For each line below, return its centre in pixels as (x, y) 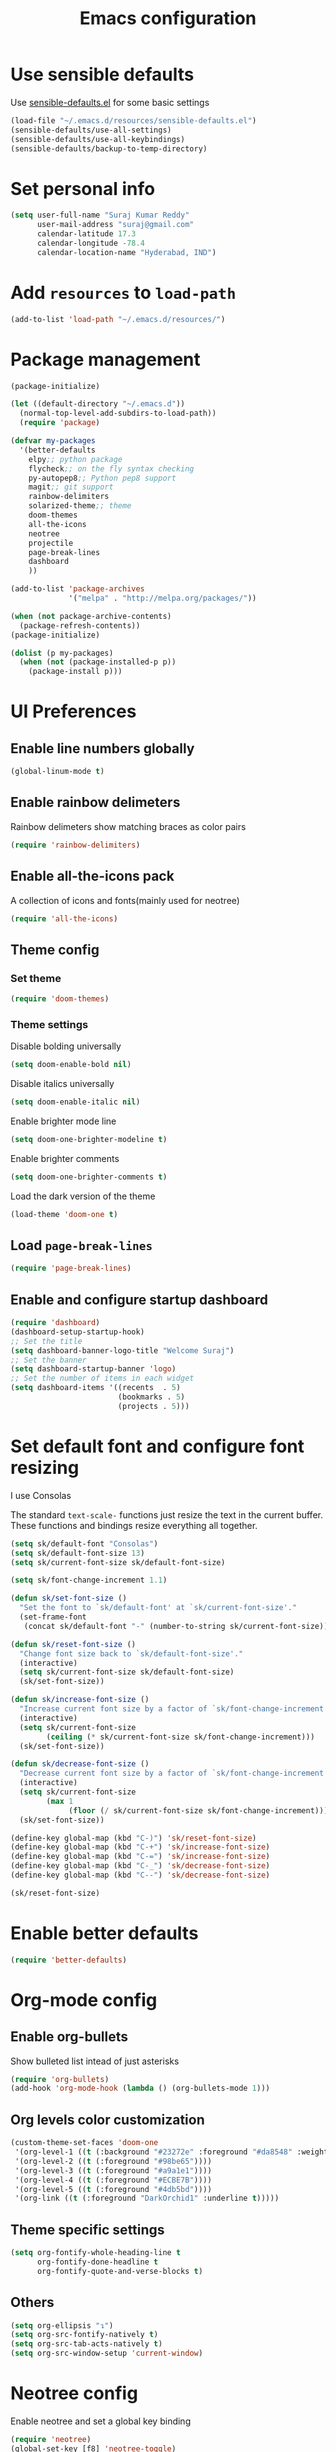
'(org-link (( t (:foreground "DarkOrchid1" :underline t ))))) (147, 2198)
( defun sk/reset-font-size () (73, 1644)
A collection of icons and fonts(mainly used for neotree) (125, 900)
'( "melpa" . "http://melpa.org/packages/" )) (162, 598)
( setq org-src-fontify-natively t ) (84, 2335)
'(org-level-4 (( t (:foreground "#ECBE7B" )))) (113, 2180)
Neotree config (74, 2393)
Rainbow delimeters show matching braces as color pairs (128, 826)
